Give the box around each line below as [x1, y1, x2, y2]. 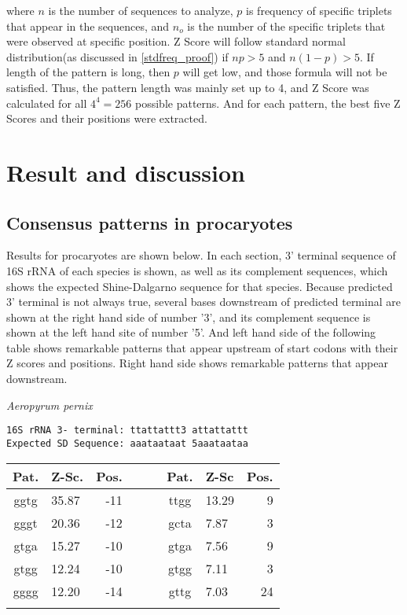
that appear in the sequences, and [6, 17, 170, 34]
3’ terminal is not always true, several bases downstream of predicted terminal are [6, 293, 401, 310]
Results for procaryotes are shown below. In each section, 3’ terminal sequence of [6, 247, 396, 263]
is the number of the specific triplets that [187, 17, 386, 34]
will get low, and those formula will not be [182, 64, 387, 80]
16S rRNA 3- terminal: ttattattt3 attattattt [6, 425, 248, 436]
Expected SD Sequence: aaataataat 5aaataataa [6, 437, 248, 449]
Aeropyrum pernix [6, 396, 93, 413]
